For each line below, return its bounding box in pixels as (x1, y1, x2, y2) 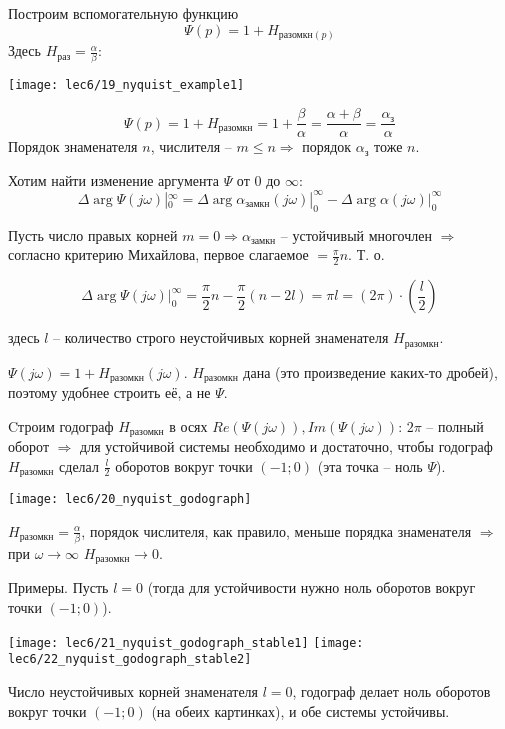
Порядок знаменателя (8, 136, 138, 157)
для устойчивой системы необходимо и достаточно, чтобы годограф (80, 436, 493, 456)
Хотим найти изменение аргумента (8, 169, 219, 190)
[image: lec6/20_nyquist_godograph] (8, 492, 252, 507)
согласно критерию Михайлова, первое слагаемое (8, 244, 309, 265)
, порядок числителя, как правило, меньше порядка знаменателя (81, 520, 472, 541)
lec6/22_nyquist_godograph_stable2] (8, 652, 252, 667)
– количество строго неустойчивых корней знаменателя (53, 327, 389, 348)
